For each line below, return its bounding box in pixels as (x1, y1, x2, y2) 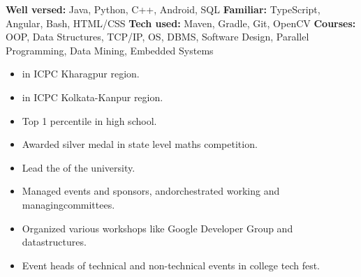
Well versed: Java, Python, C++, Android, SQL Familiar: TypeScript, (6, 2, 321, 16)
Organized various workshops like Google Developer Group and (22, 220, 293, 235)
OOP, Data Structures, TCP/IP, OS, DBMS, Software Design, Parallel (6, 29, 309, 44)
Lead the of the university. (22, 160, 135, 174)
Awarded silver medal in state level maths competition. (22, 137, 258, 151)
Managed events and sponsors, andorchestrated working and (22, 184, 280, 198)
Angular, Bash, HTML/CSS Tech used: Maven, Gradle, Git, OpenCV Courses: (6, 15, 356, 30)
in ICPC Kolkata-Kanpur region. (22, 89, 163, 104)
